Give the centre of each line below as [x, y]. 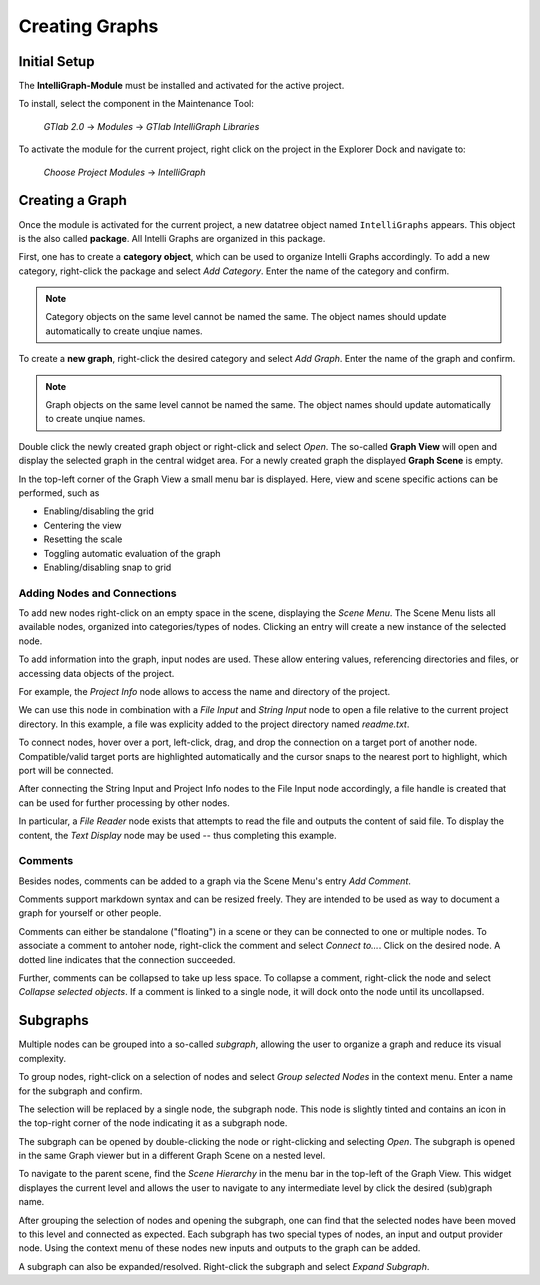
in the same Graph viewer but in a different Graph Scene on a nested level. [172, 1156]
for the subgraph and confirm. [80, 1091]
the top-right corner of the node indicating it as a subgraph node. [153, 1123]
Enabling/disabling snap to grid [107, 567]
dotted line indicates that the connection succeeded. [127, 959]
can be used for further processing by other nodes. [124, 802]
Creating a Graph [72, 200]
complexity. [42, 1058]
